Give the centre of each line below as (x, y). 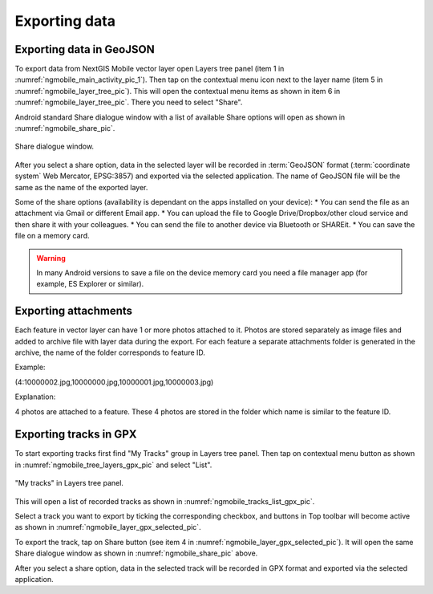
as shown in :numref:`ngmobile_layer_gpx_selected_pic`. (108, 527)
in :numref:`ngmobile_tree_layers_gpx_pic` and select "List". (113, 465)
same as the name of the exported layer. (81, 187)
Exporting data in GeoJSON (85, 49)
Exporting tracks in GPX (76, 435)
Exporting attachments (73, 311)
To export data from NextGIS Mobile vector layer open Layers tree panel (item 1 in (150, 69)
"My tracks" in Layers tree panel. (69, 483)
